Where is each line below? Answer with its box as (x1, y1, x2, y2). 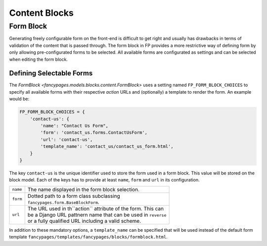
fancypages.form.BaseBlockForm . (27, 199, 100, 206)
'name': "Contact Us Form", (40, 123, 109, 129)
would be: (9, 96, 30, 102)
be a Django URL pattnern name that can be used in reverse (27, 211, 167, 218)
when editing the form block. (9, 56, 68, 62)
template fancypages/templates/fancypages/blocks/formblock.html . (9, 234, 168, 240)
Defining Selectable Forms (9, 69, 93, 77)
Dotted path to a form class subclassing (27, 192, 121, 199)
